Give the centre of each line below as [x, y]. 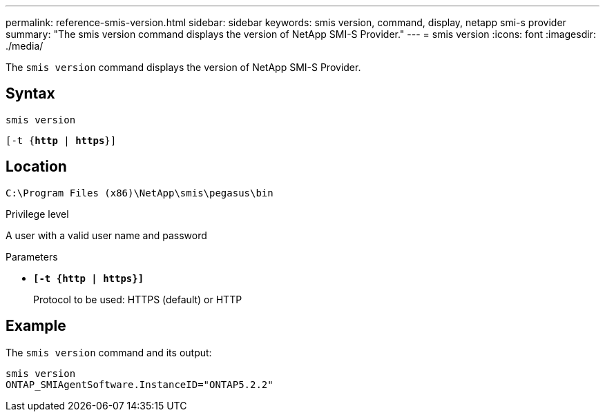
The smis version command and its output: [109, 352]
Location [36, 167]
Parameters [32, 256]
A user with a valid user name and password [106, 235]
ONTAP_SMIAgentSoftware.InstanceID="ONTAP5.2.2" [140, 384]
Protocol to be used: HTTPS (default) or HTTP [138, 299]
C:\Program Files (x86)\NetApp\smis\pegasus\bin [140, 193]
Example [36, 326]
